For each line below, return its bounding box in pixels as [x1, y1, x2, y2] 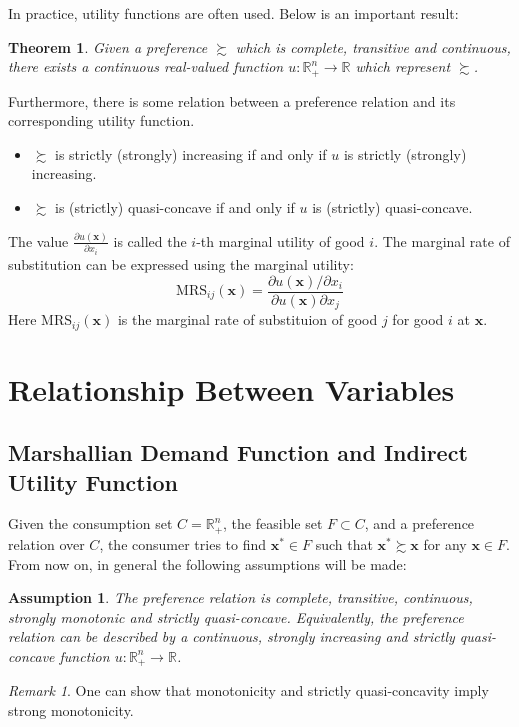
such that [315, 533, 373, 554]
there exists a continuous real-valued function [8, 56, 284, 77]
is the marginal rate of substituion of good [117, 309, 378, 330]
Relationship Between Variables [8, 368, 455, 409]
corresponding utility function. [8, 110, 195, 131]
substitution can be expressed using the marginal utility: [8, 253, 354, 274]
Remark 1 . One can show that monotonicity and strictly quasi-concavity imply [8, 680, 489, 701]
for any [423, 533, 467, 554]
